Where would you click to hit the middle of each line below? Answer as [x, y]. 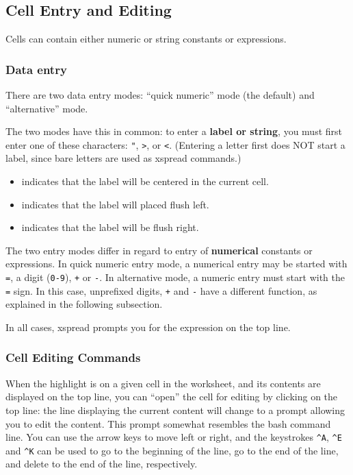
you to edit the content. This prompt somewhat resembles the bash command [168, 423]
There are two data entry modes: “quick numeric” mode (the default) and [160, 95]
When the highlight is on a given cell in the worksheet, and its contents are [163, 383]
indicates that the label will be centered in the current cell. [145, 181]
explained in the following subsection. [84, 304]
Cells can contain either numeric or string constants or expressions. [146, 39]
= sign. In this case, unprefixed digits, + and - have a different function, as [161, 290]
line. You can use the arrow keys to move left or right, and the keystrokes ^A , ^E [174, 437]
